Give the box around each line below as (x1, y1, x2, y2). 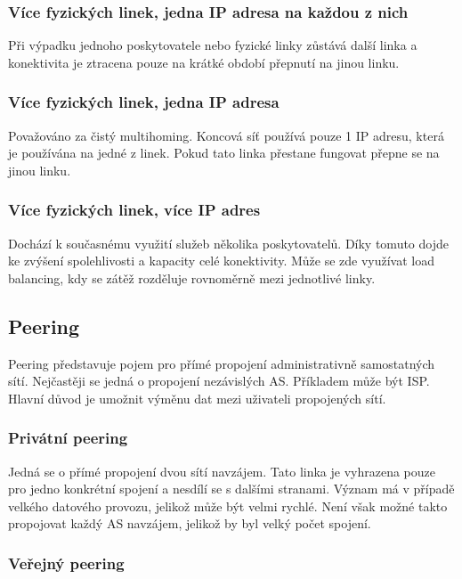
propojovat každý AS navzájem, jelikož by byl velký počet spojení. (8, 514, 371, 533)
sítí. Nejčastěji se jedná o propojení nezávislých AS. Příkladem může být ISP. (8, 371, 430, 390)
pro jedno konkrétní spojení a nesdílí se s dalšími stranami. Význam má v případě (8, 479, 455, 498)
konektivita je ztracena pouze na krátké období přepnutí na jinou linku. (8, 53, 400, 71)
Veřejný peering (8, 551, 125, 574)
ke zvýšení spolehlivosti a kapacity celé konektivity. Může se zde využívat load (8, 251, 434, 270)
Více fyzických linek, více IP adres (8, 199, 261, 221)
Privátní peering (8, 427, 128, 449)
